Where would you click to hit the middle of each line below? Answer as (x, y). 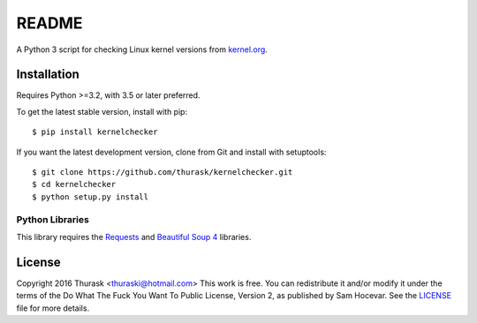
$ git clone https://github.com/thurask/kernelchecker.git (163, 173)
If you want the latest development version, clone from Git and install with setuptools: (171, 152)
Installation (48, 75)
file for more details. (53, 308)
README (49, 23)
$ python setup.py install (91, 197)
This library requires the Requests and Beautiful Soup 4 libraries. (134, 237)
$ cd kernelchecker (74, 184)
